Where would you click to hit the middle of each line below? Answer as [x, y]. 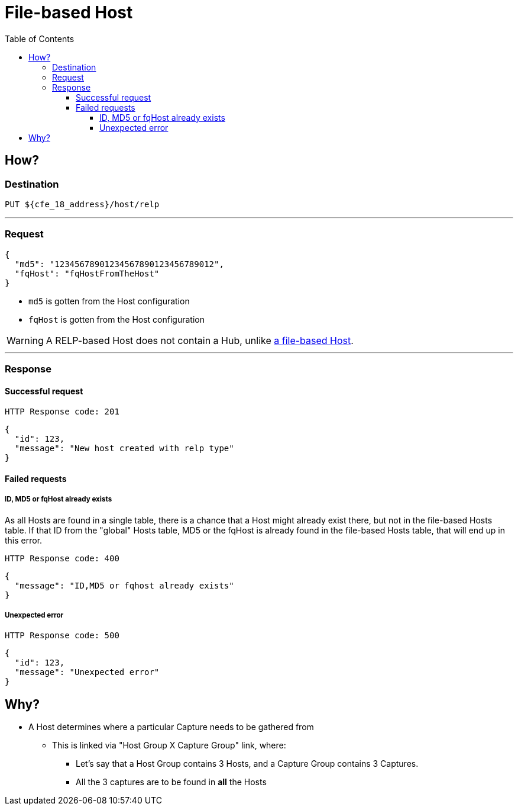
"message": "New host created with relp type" [124, 449]
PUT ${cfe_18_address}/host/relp [82, 204]
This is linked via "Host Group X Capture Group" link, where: [169, 745]
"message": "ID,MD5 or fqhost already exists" [124, 585]
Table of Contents [40, 38]
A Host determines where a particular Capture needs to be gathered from [171, 727]
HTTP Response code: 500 [62, 636]
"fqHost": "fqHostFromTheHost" [87, 273]
